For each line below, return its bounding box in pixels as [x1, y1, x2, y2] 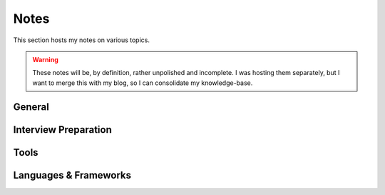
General [13, 101, 50, 113]
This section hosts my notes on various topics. [13, 36, 150, 44]
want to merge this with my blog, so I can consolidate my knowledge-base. [32, 79, 253, 87]
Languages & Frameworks [13, 169, 132, 181]
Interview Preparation [13, 124, 112, 136]
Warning [32, 55, 58, 64]
